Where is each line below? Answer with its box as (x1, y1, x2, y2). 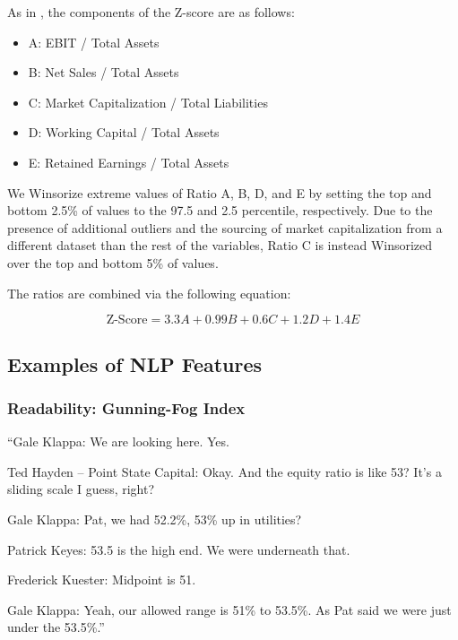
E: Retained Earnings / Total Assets (28, 152, 229, 171)
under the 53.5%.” (7, 618, 105, 636)
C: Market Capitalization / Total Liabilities (28, 92, 268, 111)
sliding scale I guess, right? (7, 480, 155, 498)
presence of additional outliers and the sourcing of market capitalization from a (7, 218, 443, 237)
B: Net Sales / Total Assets (28, 63, 179, 82)
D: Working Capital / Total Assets (28, 123, 220, 142)
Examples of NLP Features (7, 350, 263, 377)
